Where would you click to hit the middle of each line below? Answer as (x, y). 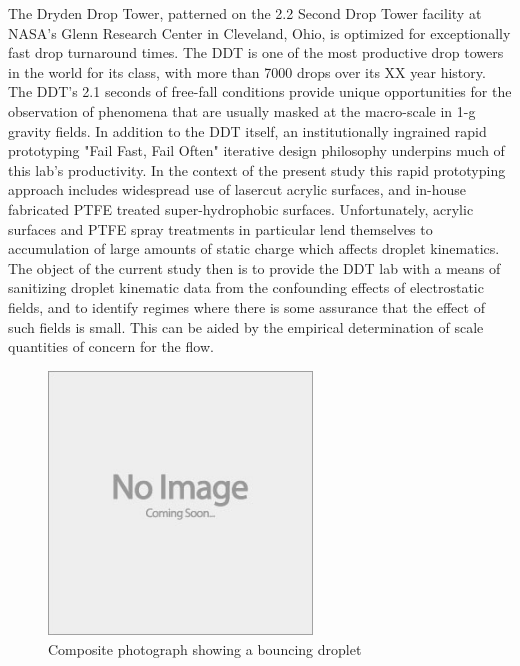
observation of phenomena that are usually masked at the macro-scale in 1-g (242, 110)
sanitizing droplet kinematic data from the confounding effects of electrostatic (246, 287)
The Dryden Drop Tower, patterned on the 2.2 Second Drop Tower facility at (245, 13)
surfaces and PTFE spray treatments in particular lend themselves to (220, 228)
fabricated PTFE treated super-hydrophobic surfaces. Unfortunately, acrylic (241, 208)
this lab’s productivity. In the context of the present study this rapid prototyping (257, 169)
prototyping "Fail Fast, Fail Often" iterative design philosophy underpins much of (256, 150)
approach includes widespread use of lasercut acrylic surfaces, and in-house (237, 189)
